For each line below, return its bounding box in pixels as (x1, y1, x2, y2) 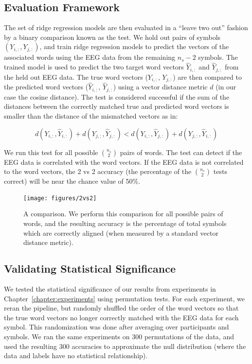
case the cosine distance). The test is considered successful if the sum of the (4, 91, 230, 102)
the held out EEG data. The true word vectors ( (4, 71, 148, 82)
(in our (216, 82, 236, 92)
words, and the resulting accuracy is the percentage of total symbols (23, 218, 227, 228)
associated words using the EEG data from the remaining (4, 52, 176, 62)
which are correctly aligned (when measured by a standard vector (23, 227, 218, 238)
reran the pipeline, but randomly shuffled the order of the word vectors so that (4, 303, 239, 313)
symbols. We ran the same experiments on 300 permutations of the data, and (4, 331, 234, 341)
